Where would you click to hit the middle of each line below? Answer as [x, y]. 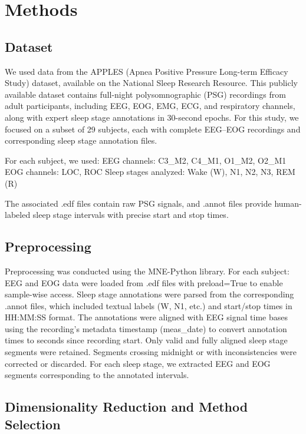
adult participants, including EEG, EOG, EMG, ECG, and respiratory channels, [150, 106]
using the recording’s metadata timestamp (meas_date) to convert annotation [146, 328]
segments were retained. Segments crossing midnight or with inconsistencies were [151, 352]
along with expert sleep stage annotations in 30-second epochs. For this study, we [152, 117]
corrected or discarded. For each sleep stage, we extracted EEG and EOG [138, 363]
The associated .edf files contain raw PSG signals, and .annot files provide [138, 203]
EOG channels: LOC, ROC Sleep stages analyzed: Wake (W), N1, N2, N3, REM [150, 172]
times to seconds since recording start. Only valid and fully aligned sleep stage [146, 340]
